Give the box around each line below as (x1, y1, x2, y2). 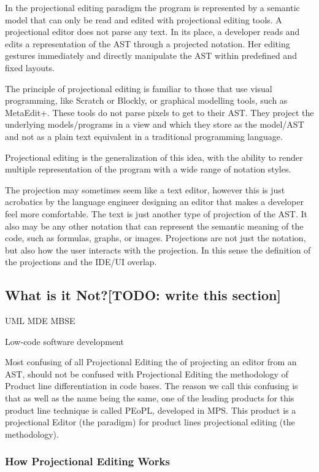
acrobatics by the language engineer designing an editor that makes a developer (5, 195, 304, 208)
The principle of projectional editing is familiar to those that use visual (5, 82, 272, 95)
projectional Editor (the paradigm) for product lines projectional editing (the (5, 416, 295, 428)
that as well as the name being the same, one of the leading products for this (5, 392, 294, 404)
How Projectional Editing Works (5, 454, 170, 469)
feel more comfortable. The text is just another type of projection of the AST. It (5, 207, 308, 220)
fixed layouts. (5, 61, 55, 74)
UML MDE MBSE (5, 314, 75, 327)
